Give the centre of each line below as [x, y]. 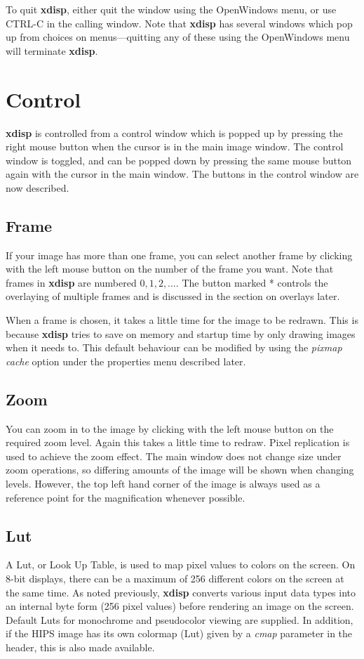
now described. [38, 187]
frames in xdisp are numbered [71, 282]
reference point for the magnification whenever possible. [126, 497]
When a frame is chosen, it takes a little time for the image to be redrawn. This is [182, 320]
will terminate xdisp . [52, 50]
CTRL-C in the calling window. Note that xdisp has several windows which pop [179, 23]
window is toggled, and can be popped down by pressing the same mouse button [179, 160]
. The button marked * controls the [252, 282]
